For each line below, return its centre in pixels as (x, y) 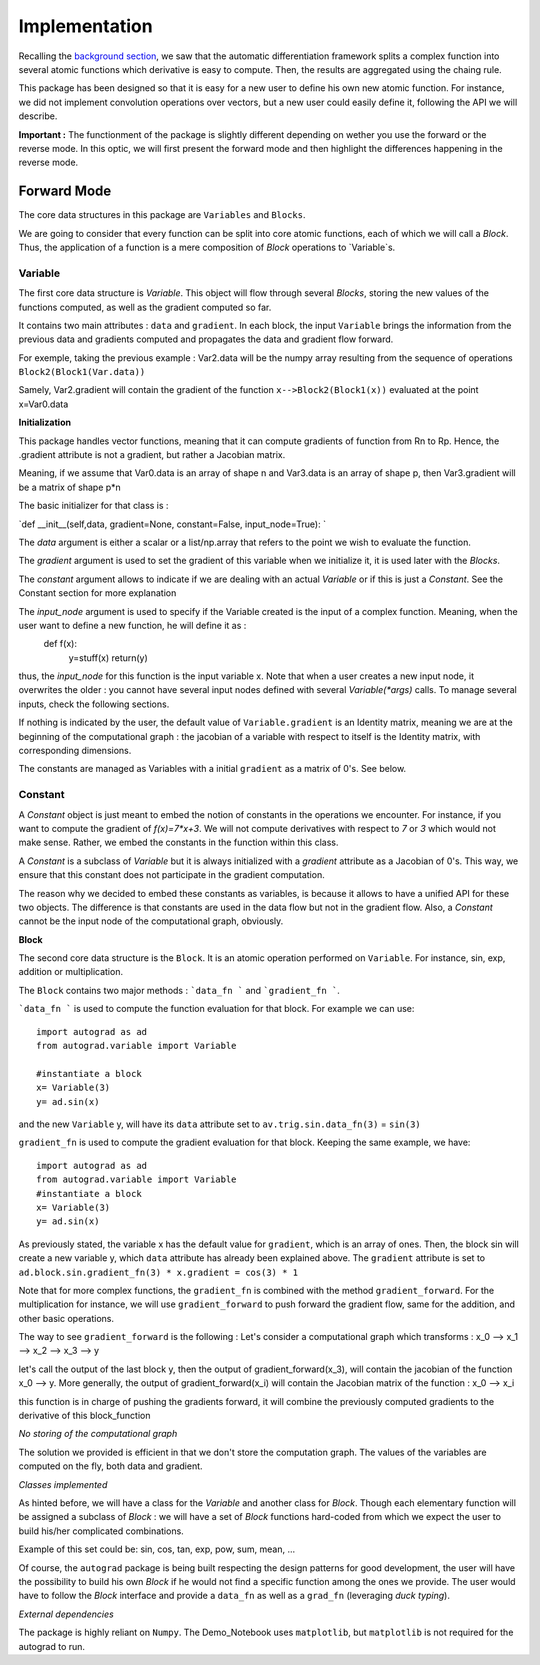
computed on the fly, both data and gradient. (111, 1466)
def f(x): (60, 644)
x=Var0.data (43, 404)
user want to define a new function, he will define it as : (132, 625)
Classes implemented (63, 1484)
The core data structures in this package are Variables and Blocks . (162, 215)
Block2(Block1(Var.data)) (82, 372)
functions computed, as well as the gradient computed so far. (145, 307)
